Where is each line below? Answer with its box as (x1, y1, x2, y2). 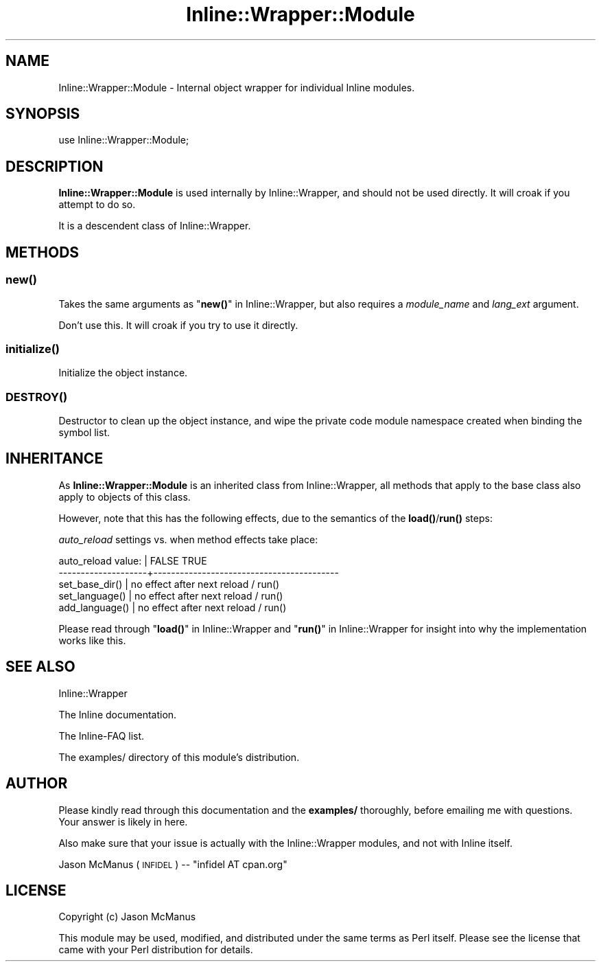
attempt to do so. (58, 198, 136, 211)
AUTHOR (5, 775, 68, 793)
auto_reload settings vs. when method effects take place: (58, 533, 318, 545)
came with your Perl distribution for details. (58, 944, 253, 956)
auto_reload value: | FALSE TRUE (58, 554, 207, 567)
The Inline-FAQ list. (58, 729, 145, 742)
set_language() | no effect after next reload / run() (58, 589, 283, 602)
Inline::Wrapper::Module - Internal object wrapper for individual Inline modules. (58, 81, 415, 93)
